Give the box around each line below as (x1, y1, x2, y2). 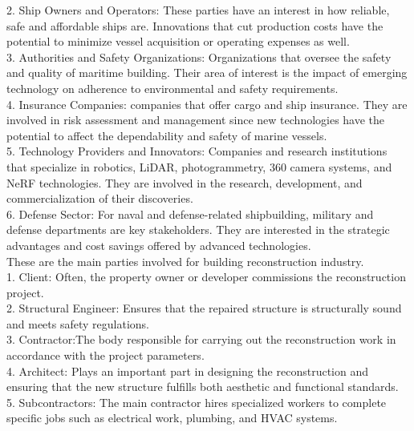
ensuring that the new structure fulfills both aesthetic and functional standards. (6, 378, 399, 395)
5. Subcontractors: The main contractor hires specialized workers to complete (6, 393, 387, 410)
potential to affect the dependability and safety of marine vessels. (6, 127, 327, 143)
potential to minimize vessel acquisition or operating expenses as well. (6, 33, 350, 50)
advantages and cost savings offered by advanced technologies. (6, 236, 311, 253)
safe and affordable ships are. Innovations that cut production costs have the (6, 17, 384, 34)
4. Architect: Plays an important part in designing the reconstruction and (6, 362, 368, 379)
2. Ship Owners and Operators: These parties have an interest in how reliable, (6, 2, 390, 18)
